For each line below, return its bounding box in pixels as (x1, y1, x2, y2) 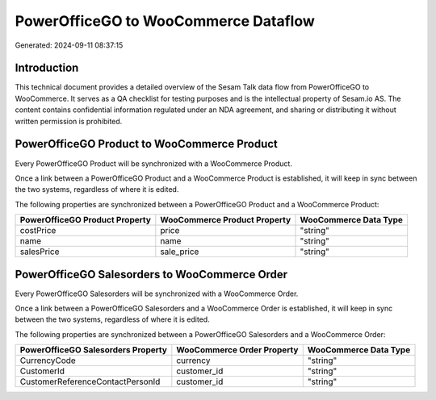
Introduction (15, 61, 79, 75)
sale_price (160, 246, 199, 257)
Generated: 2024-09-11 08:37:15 (15, 40, 124, 50)
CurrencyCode (19, 355, 76, 366)
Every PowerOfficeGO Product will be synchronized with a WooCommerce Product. (15, 158, 292, 169)
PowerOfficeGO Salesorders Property (19, 344, 167, 356)
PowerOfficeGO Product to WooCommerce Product (15, 137, 279, 151)
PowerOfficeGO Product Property (19, 215, 151, 226)
